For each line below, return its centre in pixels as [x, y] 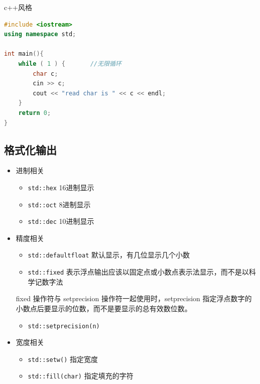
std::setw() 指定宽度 [63, 359]
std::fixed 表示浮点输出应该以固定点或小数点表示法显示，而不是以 [138, 272]
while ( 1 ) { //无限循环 [70, 63]
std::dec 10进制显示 [61, 221]
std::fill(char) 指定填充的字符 [81, 376]
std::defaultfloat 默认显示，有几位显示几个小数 [109, 255]
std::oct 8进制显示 [59, 204]
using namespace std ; [40, 34]
